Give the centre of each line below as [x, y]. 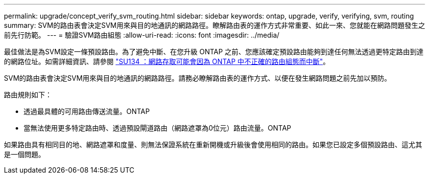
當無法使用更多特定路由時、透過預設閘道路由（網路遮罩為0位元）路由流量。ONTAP [157, 128]
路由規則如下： [28, 95]
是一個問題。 [24, 154]
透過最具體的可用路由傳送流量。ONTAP [87, 111]
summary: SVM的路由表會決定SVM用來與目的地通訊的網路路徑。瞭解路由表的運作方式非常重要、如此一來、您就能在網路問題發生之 [214, 25]
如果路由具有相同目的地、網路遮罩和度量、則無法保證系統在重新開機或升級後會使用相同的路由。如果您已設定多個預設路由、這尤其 [213, 145]
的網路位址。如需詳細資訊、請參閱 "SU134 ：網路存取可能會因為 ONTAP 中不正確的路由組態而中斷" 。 [167, 61]
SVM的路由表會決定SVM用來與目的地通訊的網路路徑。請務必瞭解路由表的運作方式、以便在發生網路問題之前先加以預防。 [198, 78]
